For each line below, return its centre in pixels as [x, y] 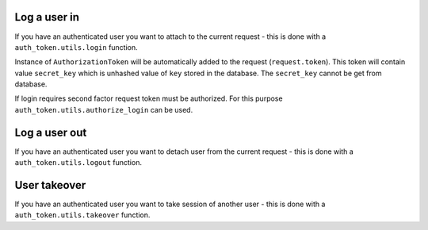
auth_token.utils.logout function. [78, 163]
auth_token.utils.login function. [76, 47]
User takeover [50, 185]
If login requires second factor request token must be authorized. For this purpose [149, 98]
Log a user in [47, 17]
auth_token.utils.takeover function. [82, 215]
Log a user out [51, 132]
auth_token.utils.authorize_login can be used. [104, 109]
